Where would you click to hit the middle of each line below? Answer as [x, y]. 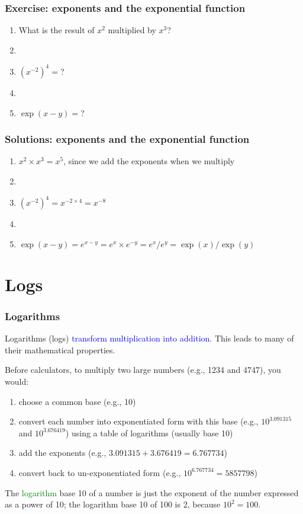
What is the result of [57, 30]
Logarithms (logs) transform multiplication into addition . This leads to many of [149, 338]
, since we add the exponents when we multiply [149, 161]
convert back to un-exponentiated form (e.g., [100, 472]
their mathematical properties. [60, 349]
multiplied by [132, 30]
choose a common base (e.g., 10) [77, 401]
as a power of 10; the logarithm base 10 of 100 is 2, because [113, 504]
